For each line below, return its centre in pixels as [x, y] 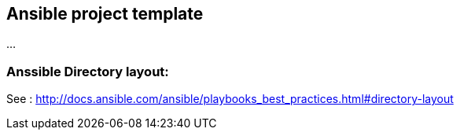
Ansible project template [105, 14]
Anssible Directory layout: [88, 71]
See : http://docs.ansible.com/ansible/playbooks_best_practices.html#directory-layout [230, 99]
